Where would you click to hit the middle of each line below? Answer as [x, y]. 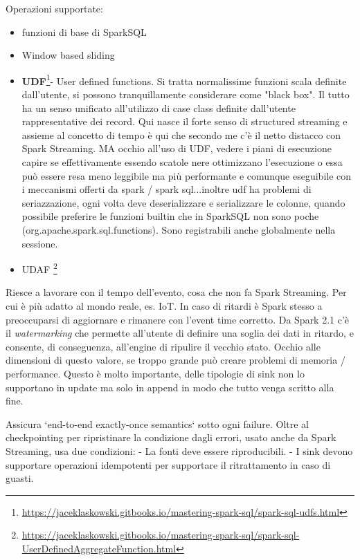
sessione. [40, 243]
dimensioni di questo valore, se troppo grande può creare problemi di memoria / [175, 360]
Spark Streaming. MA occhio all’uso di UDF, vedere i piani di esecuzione [177, 148]
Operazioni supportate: [54, 8]
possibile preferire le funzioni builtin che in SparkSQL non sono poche [170, 216]
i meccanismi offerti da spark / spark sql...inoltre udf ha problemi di [166, 189]
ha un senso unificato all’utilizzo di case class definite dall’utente [159, 108]
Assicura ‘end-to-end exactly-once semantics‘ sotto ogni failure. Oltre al [157, 423]
